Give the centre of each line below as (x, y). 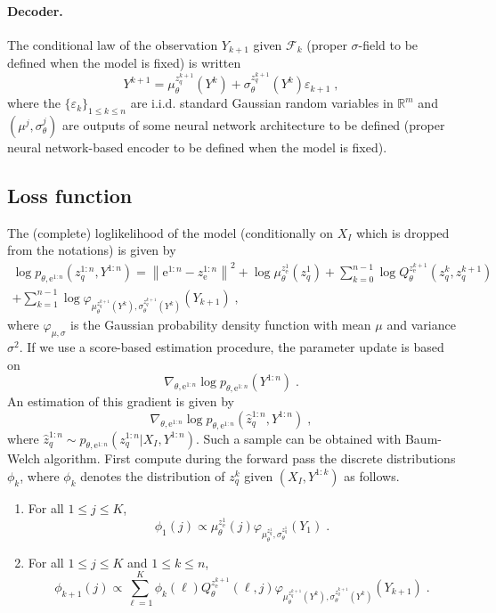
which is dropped (402, 232)
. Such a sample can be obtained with (298, 438)
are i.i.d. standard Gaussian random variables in (262, 103)
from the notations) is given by (92, 250)
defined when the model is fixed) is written (124, 63)
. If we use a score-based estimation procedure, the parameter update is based (232, 347)
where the (34, 103)
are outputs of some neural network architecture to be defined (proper (254, 125)
